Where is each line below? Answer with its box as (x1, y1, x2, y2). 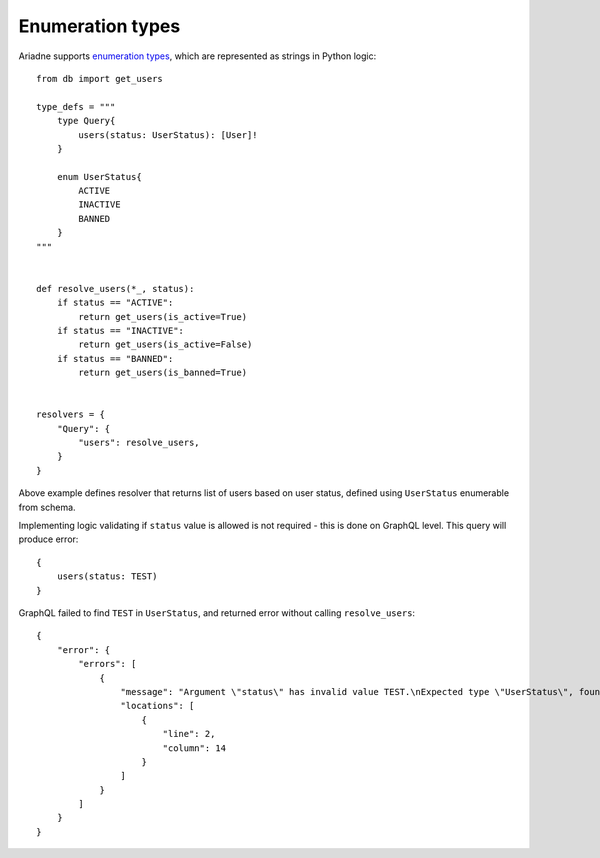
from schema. (18, 501, 76, 513)
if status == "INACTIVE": (56, 325, 185, 336)
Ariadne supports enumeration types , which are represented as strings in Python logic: (18, 50, 377, 62)
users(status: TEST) (56, 571, 158, 582)
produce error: (18, 533, 79, 545)
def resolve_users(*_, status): (36, 283, 195, 294)
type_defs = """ (36, 101, 116, 112)
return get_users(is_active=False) (78, 339, 253, 350)
